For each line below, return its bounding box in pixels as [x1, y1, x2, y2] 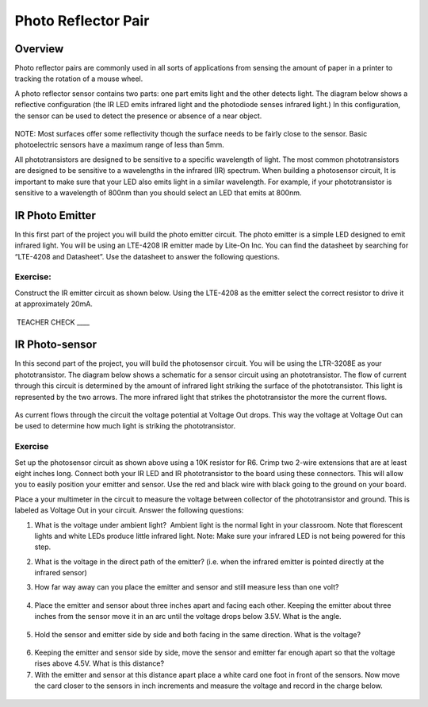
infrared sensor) [34, 568, 87, 578]
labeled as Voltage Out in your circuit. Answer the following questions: [14, 505, 244, 515]
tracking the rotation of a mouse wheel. [14, 74, 143, 83]
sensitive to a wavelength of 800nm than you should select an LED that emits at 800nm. [14, 187, 302, 198]
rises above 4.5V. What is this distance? [34, 659, 165, 668]
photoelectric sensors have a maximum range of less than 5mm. [14, 140, 225, 150]
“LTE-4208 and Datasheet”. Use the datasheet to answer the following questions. [14, 252, 281, 261]
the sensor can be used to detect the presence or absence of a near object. [14, 111, 262, 121]
